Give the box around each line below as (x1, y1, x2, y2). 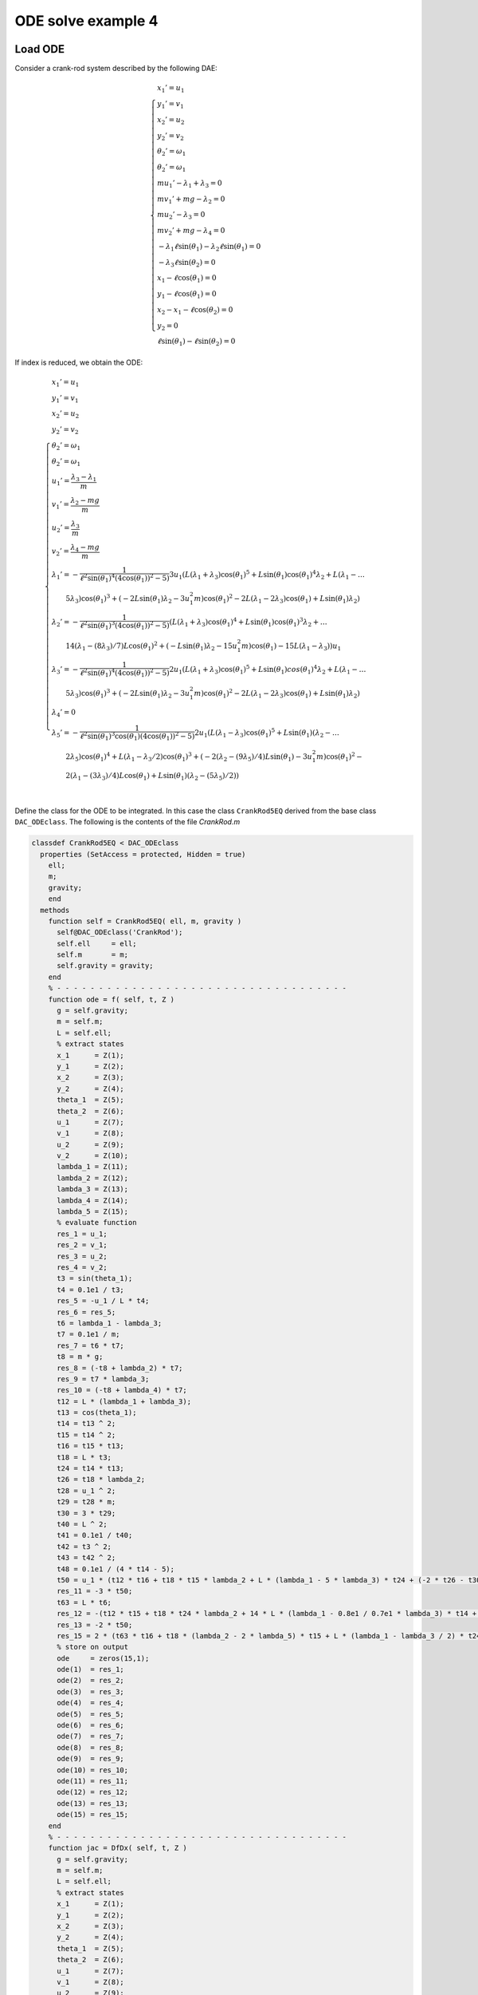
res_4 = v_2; (57, 1263, 108, 1272)
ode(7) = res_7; (57, 1732, 125, 1741)
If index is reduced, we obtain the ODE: (14, 358, 143, 367)
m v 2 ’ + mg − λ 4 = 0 (156, 226, 225, 237)
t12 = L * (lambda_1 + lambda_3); (57, 1396, 191, 1406)
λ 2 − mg (70, 496, 100, 507)
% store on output (57, 1642, 129, 1652)
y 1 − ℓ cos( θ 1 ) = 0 (156, 290, 217, 300)
